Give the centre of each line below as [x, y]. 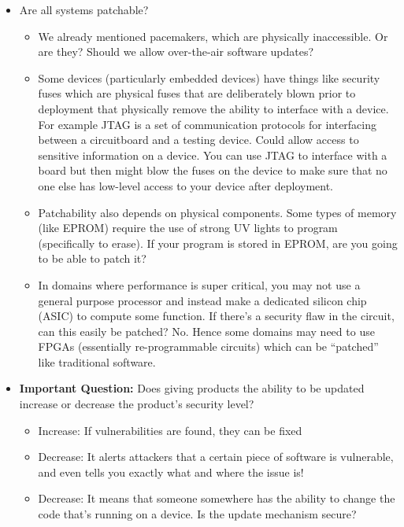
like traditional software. [97, 361]
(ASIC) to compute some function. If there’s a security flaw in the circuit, [216, 316]
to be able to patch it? [92, 258]
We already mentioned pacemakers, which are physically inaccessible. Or [213, 36]
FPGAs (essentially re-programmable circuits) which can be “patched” [208, 346]
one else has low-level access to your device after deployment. [186, 185]
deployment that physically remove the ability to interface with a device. [213, 108]
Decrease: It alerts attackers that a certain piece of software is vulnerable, [216, 457]
